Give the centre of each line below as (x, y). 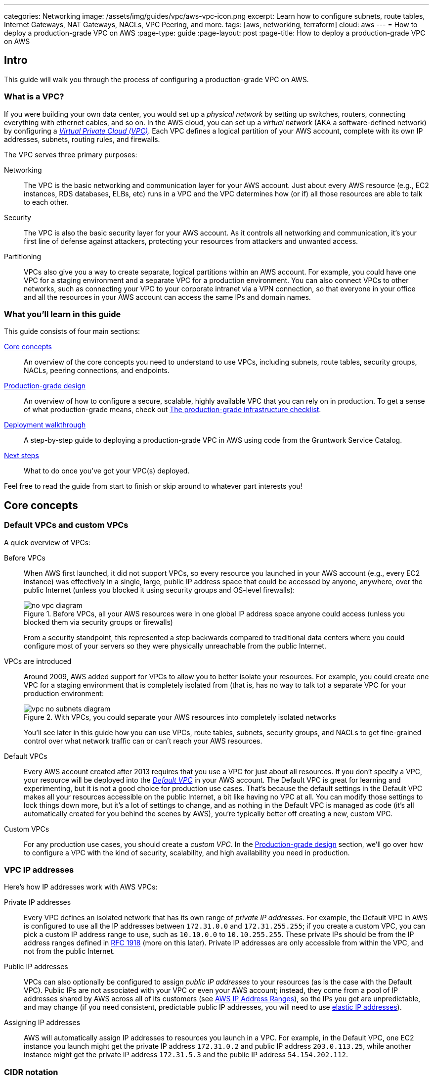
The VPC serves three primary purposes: (71, 154)
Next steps (22, 456)
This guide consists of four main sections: (72, 331)
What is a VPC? (34, 97)
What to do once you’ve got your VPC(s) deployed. (107, 471)
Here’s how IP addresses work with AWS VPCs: (81, 887)
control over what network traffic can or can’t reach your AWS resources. (143, 741)
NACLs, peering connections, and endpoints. (97, 371)
